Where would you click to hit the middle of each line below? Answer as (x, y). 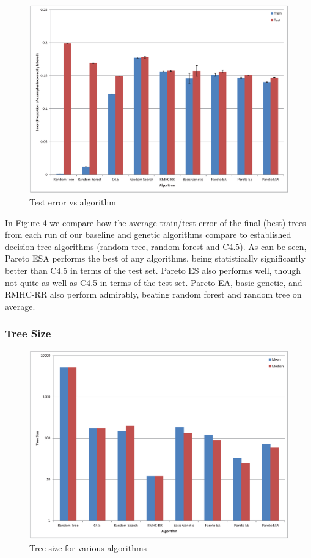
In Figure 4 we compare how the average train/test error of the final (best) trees (155, 222)
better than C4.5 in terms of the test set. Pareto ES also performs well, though (153, 270)
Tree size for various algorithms (88, 547)
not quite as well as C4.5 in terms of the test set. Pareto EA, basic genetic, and (154, 282)
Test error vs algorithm (73, 202)
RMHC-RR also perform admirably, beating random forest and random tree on (153, 294)
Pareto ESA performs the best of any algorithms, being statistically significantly (155, 258)
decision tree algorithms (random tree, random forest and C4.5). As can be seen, (156, 246)
